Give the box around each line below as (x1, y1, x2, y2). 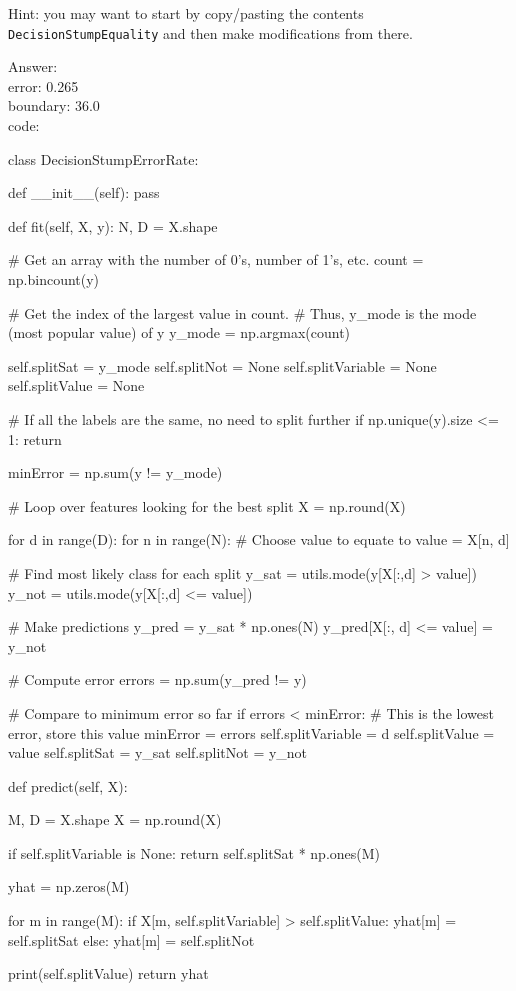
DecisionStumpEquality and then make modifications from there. (8, 22, 413, 43)
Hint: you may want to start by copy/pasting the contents (8, 3, 364, 23)
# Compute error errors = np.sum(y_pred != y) (8, 669, 307, 690)
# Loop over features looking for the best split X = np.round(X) (8, 495, 406, 516)
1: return (8, 428, 62, 449)
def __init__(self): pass (8, 182, 160, 203)
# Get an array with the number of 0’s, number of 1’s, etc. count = (8, 249, 424, 270)
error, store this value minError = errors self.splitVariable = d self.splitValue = (8, 722, 495, 743)
